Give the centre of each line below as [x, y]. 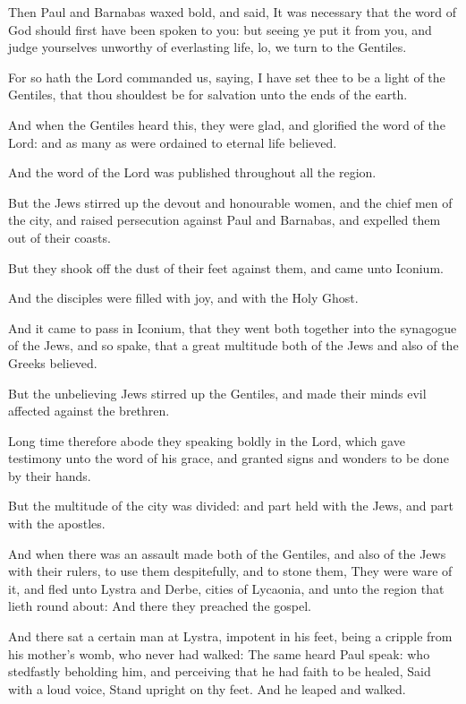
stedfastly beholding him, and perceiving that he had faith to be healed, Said [220, 671]
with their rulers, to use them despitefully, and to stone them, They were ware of [230, 571]
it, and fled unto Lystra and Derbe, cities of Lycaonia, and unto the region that [226, 588]
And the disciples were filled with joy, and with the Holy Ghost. [183, 298]
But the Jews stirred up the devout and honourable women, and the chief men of [230, 202]
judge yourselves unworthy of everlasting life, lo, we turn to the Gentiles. [208, 47]
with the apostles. [57, 524]
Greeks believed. [53, 362]
